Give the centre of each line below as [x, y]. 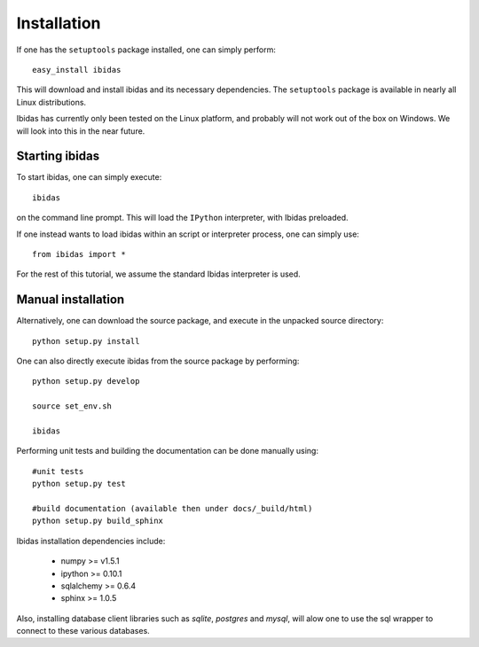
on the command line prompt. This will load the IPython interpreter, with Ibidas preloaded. [183, 218]
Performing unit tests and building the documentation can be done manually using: [168, 451]
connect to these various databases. [83, 631]
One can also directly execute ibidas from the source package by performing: [158, 361]
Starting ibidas [58, 156]
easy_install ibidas [77, 70]
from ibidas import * [79, 254]
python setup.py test [79, 484]
